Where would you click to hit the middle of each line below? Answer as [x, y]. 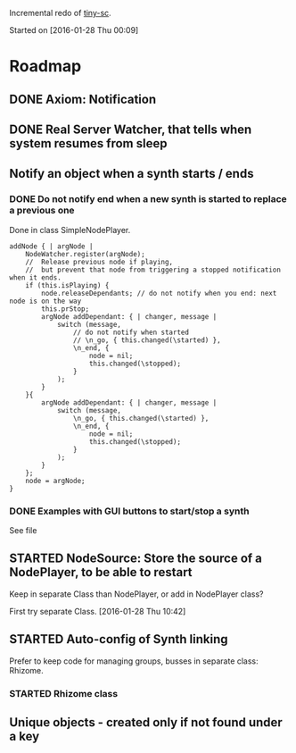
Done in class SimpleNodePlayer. [70, 230]
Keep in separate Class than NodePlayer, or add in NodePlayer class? [136, 594]
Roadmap [45, 67]
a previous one [42, 211]
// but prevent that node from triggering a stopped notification [153, 270]
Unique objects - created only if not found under [146, 722]
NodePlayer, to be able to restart [101, 572]
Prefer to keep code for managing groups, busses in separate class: [134, 661]
